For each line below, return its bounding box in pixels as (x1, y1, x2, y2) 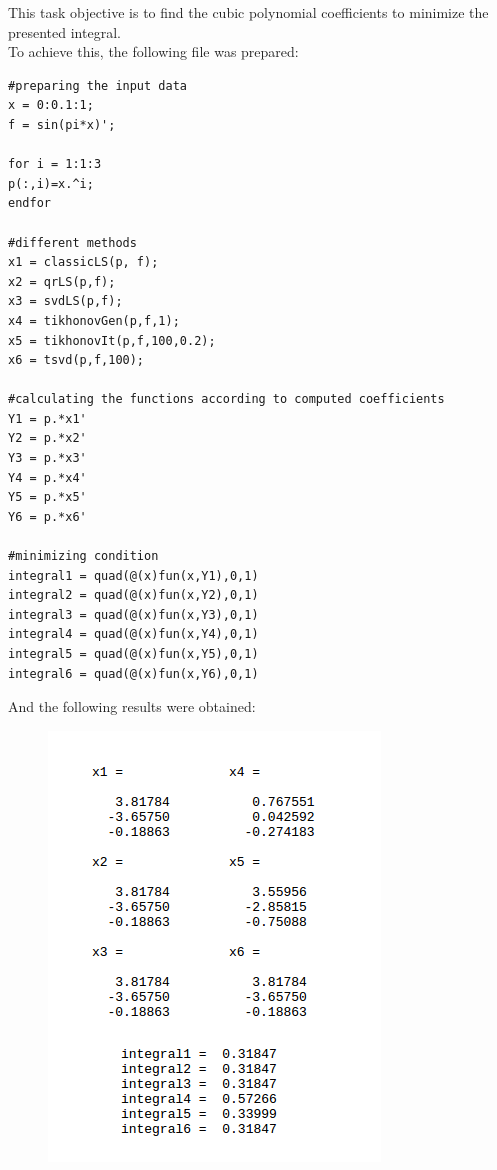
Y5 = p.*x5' (8, 490, 87, 505)
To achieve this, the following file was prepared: (8, 41, 299, 62)
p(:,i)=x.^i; (8, 176, 94, 191)
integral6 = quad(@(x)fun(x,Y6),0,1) (8, 666, 259, 681)
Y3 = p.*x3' (8, 451, 87, 466)
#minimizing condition (8, 549, 159, 564)
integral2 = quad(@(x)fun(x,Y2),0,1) (8, 588, 259, 603)
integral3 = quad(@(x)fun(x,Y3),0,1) (8, 607, 259, 622)
